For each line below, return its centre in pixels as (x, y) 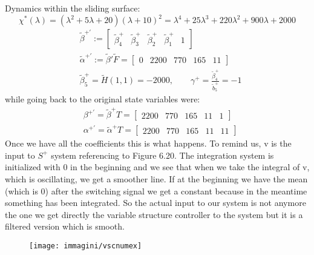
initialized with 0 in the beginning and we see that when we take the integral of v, (157, 167)
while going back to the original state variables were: (103, 99)
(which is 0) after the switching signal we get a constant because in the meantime (156, 190)
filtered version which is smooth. (65, 226)
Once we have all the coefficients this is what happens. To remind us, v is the (148, 143)
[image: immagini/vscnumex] (86, 246)
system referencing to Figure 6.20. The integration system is (162, 155)
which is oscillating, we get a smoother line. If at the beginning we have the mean (156, 179)
